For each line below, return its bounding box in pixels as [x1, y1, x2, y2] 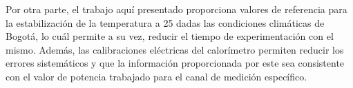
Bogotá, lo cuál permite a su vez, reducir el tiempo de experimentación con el [6, 29, 334, 43]
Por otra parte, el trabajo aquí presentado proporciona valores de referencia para [6, 2, 347, 16]
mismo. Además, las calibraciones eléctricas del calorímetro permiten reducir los [6, 42, 344, 56]
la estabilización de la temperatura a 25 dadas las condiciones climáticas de [6, 15, 325, 30]
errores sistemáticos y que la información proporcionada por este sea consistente [6, 56, 345, 70]
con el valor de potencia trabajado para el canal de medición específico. [6, 69, 307, 83]
